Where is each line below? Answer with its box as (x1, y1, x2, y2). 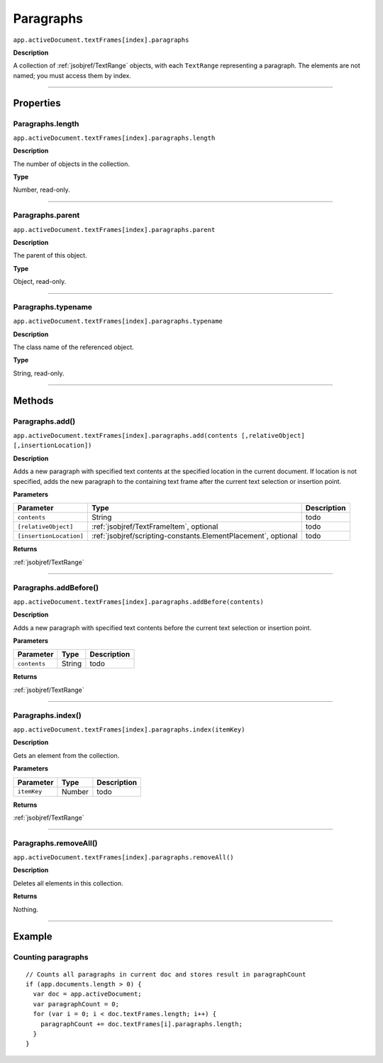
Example (13, 930, 52, 943)
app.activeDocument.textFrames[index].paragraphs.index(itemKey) (13, 725, 245, 734)
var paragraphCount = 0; (33, 1000, 120, 1008)
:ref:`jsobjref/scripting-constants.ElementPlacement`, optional (91, 531, 298, 541)
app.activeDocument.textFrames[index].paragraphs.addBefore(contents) (13, 597, 264, 606)
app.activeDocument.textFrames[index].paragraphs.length (13, 133, 216, 142)
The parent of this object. (13, 251, 88, 260)
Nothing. (13, 905, 39, 913)
